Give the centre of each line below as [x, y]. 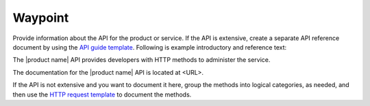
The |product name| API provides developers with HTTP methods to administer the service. [141, 60]
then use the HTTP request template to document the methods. [102, 94]
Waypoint [41, 18]
